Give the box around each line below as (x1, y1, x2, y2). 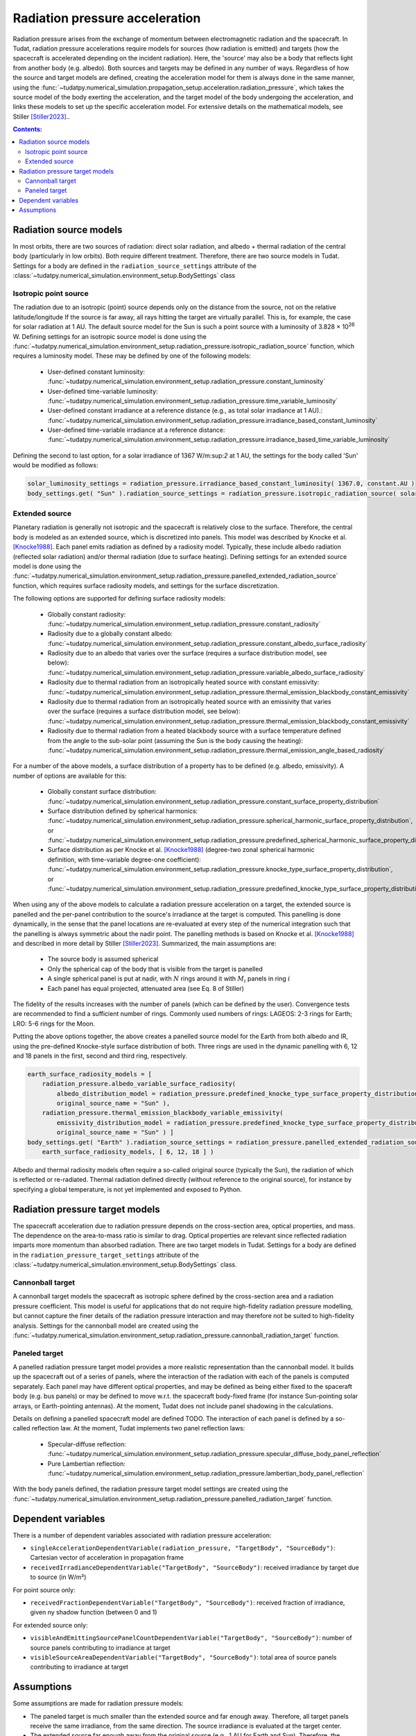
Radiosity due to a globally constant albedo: (47, 629, 173, 638)
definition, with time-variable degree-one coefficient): (47, 855, 201, 864)
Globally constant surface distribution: (47, 787, 157, 796)
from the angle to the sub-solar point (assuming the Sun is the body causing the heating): (47, 736, 303, 744)
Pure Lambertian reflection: (47, 1459, 126, 1468)
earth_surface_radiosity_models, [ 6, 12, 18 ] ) (42, 1148, 214, 1156)
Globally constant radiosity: (47, 610, 126, 618)
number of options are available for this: (12, 771, 128, 780)
